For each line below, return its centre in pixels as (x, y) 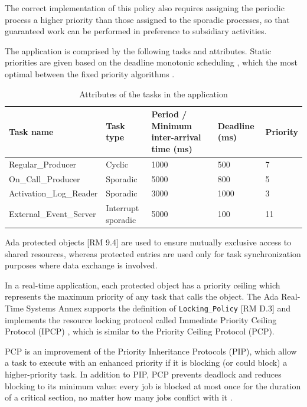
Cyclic (117, 164)
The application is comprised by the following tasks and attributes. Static (138, 50)
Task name (31, 131)
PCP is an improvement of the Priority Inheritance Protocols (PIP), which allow (151, 351)
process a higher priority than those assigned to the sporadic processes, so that (147, 19)
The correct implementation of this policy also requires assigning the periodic (145, 8)
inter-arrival (176, 137)
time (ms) (172, 148)
